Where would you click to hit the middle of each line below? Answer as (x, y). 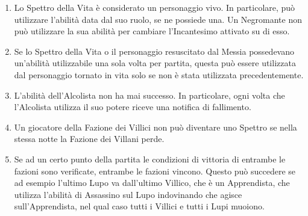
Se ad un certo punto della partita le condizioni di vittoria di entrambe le (150, 159)
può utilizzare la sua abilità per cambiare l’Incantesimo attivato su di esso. (152, 31)
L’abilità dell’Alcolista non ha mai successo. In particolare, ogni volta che (149, 95)
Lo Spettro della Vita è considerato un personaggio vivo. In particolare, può (155, 7)
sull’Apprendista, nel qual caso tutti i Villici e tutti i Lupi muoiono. (139, 206)
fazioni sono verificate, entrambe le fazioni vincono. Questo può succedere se (155, 171)
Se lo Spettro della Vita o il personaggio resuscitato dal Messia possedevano (154, 51)
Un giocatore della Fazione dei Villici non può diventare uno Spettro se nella (156, 127)
